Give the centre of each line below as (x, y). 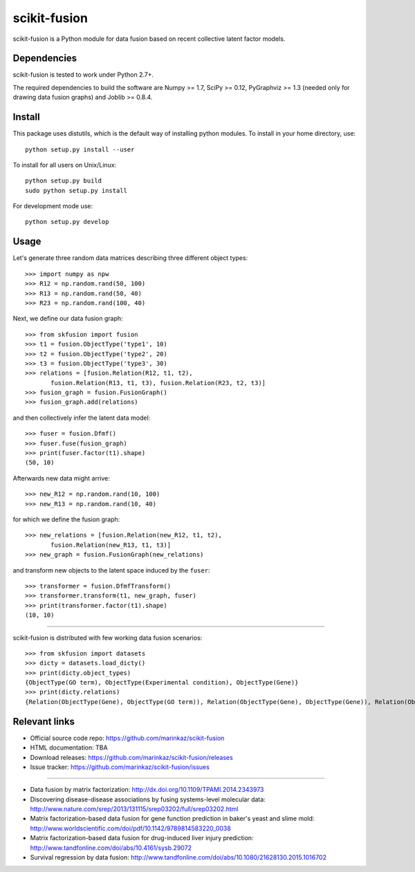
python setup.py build (64, 181)
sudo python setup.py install (76, 191)
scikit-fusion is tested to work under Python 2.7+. (83, 75)
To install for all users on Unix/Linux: (65, 165)
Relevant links (44, 722)
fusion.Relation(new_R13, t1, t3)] (111, 545)
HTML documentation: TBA (69, 748)
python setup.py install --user (80, 149)
